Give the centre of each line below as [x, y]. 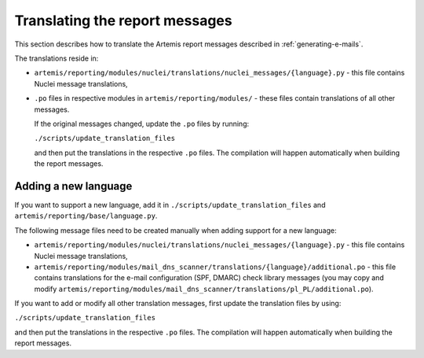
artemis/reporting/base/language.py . [86, 216]
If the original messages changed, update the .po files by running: [142, 124]
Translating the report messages [123, 20]
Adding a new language [73, 186]
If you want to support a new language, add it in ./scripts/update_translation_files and [170, 205]
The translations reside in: [57, 58]
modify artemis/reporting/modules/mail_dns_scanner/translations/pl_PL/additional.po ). [204, 289]
